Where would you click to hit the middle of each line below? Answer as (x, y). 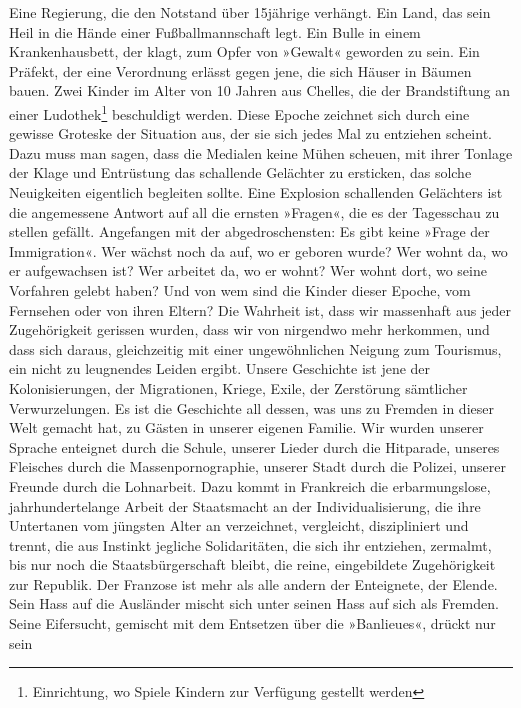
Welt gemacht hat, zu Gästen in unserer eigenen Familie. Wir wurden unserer (246, 427)
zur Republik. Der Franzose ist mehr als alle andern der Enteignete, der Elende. (253, 583)
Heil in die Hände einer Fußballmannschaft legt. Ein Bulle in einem (215, 31)
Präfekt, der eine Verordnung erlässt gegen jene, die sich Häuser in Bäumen (240, 70)
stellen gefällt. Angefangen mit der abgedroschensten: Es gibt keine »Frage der (249, 231)
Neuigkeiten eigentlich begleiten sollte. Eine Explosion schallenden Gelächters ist (256, 192)
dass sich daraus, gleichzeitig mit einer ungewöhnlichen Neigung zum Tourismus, (255, 348)
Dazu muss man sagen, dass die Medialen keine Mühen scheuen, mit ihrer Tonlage (261, 152)
